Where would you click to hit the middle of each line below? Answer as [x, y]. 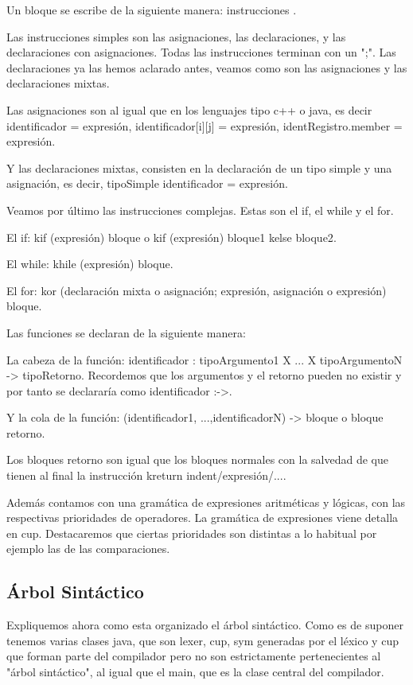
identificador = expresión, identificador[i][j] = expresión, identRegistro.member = [205, 125]
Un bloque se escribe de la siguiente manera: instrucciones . [152, 10]
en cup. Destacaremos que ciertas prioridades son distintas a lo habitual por [192, 533]
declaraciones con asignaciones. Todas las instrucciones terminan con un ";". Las [201, 52]
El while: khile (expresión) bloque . [90, 264]
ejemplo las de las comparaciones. [88, 549]
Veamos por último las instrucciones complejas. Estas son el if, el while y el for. [200, 210]
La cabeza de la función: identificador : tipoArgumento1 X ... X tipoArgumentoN [205, 359]
